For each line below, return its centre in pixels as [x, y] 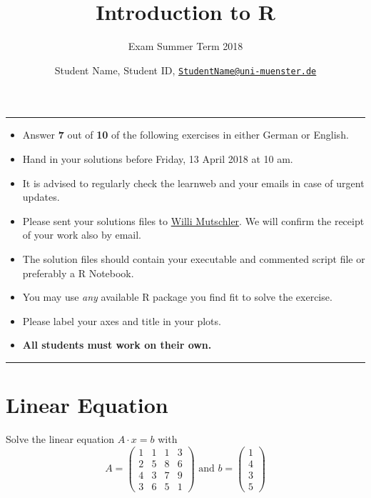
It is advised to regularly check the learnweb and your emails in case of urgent [193, 183]
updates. [41, 197]
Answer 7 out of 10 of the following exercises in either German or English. [185, 135]
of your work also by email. [82, 235]
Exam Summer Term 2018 [185, 46]
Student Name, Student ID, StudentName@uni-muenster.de [185, 70]
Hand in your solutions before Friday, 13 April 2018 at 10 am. [158, 158]
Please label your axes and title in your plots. [122, 320]
